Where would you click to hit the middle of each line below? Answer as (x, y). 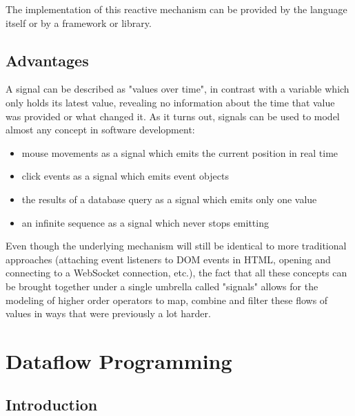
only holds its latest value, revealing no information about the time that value (170, 102)
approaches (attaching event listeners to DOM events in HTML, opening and (168, 259)
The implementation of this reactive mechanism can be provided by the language (176, 9)
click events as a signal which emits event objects (125, 176)
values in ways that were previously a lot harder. (108, 313)
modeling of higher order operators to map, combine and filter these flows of (167, 300)
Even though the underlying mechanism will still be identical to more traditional (176, 246)
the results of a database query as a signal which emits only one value (169, 199)
